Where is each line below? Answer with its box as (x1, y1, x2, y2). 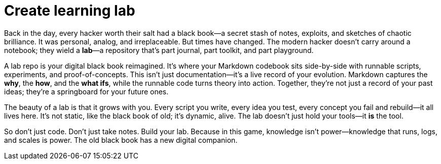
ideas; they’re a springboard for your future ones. (4, 87, 169, 96)
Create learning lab (4, 2, 135, 19)
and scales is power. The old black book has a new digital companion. (4, 135, 238, 144)
